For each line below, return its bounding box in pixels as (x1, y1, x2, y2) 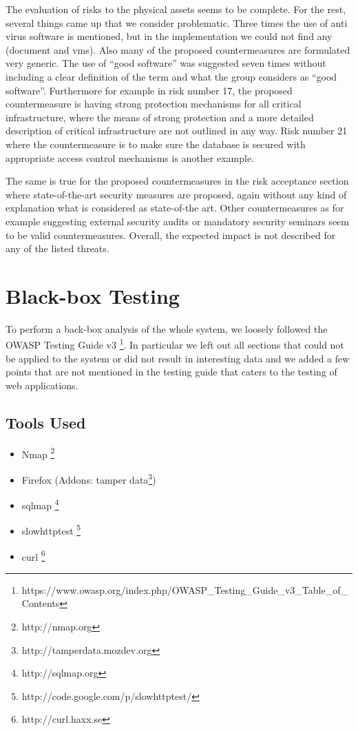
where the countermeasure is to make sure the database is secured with (6, 136, 306, 151)
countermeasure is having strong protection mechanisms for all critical (6, 96, 302, 111)
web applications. (6, 378, 78, 392)
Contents (21, 596, 60, 610)
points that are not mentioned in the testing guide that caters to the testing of (6, 364, 337, 379)
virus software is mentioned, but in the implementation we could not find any (6, 29, 333, 43)
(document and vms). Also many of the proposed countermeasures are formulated (6, 42, 350, 56)
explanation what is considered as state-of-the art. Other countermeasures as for (6, 200, 344, 215)
